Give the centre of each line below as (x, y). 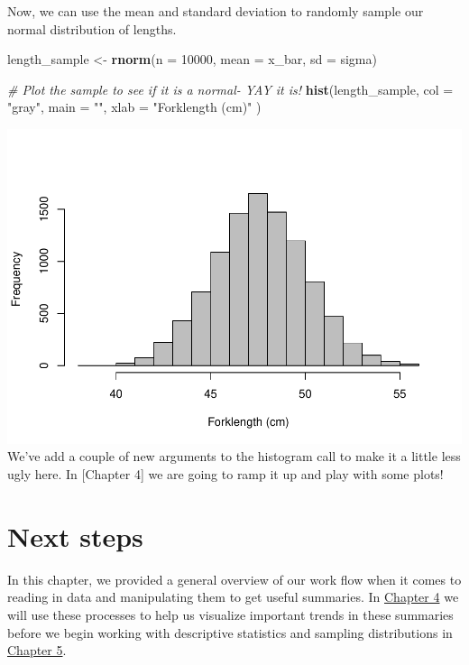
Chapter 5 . (37, 650)
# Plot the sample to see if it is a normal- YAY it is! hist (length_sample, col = (230, 89)
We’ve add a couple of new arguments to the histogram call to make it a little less (234, 456)
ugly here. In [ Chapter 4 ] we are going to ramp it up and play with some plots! (225, 474)
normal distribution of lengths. (92, 28)
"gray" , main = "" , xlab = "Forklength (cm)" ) (134, 107)
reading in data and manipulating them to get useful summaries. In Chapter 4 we (233, 597)
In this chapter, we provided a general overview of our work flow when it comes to (234, 579)
